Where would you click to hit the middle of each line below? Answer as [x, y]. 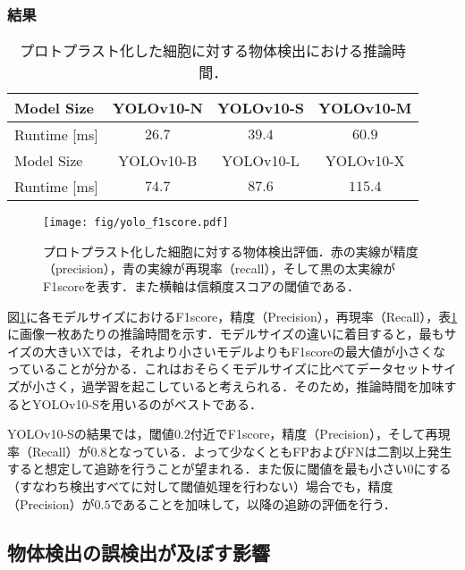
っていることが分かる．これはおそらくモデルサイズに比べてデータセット [220, 369]
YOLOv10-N [157, 108]
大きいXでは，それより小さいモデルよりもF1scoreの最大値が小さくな [245, 351]
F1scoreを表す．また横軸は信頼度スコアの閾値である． [201, 286]
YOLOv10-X [365, 161]
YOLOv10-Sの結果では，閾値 [91, 434]
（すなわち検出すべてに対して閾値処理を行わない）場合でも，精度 [200, 486]
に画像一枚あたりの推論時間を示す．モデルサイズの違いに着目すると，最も [226, 334]
